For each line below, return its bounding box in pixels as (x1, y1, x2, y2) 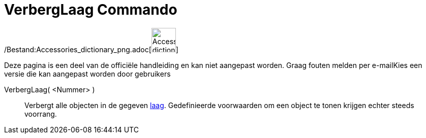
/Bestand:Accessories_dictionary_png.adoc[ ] (4, 45, 178, 54)
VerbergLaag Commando (4, 1, 177, 18)
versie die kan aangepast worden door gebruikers (4, 69, 171, 78)
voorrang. (24, 109, 57, 118)
